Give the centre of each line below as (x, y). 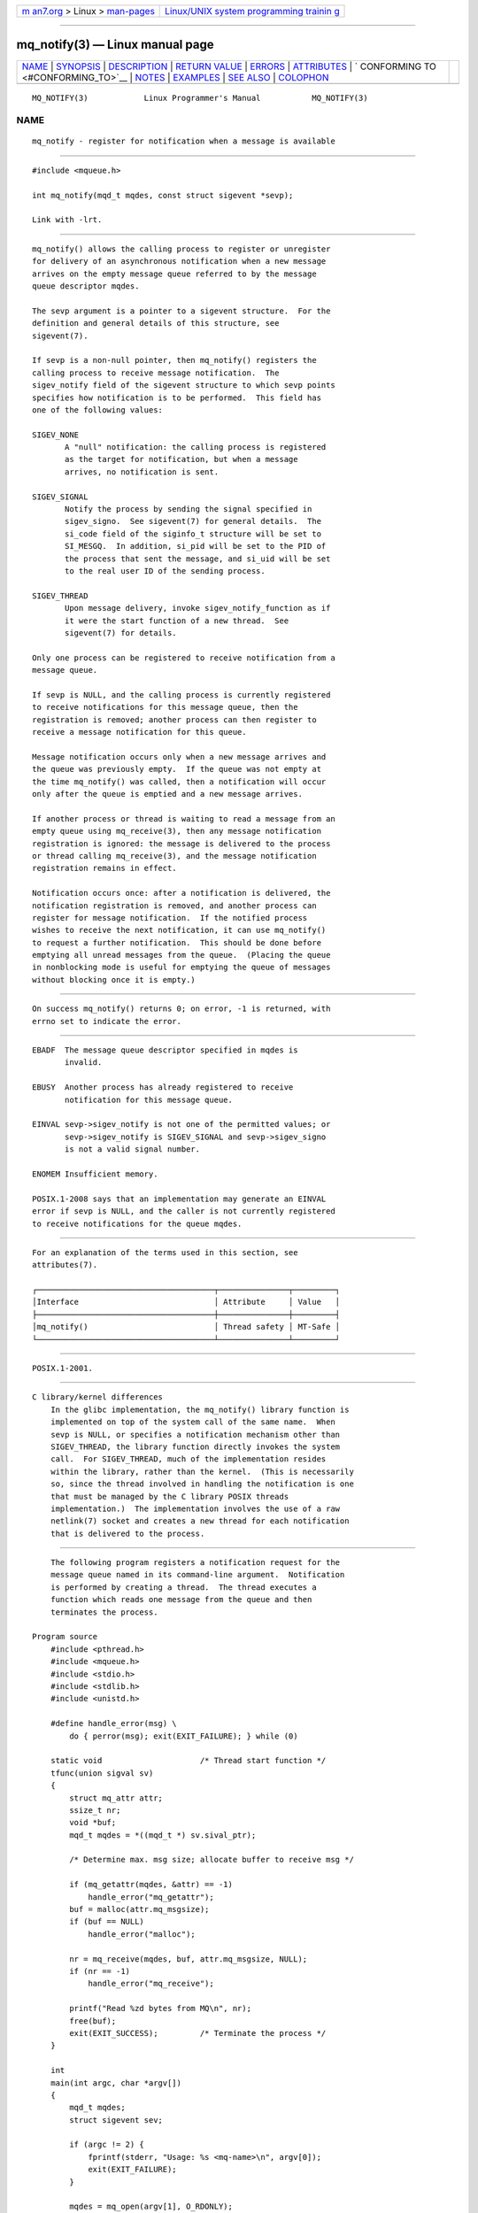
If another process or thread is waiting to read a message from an (184, 818)
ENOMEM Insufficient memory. (95, 1174)
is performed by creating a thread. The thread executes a (184, 1587)
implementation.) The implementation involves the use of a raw (195, 1508)
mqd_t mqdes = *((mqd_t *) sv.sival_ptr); (163, 1835)
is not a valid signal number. (133, 1149)
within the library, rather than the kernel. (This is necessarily (202, 1471)
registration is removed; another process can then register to (175, 720)
